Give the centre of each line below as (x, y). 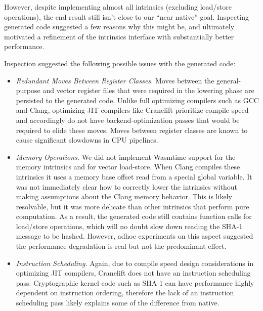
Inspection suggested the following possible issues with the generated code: (120, 63)
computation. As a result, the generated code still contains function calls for (134, 216)
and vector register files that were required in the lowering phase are (148, 90)
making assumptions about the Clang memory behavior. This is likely (124, 196)
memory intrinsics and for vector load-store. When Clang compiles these (128, 167)
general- (229, 80)
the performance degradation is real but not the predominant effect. (121, 246)
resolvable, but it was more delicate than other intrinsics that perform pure (133, 206)
